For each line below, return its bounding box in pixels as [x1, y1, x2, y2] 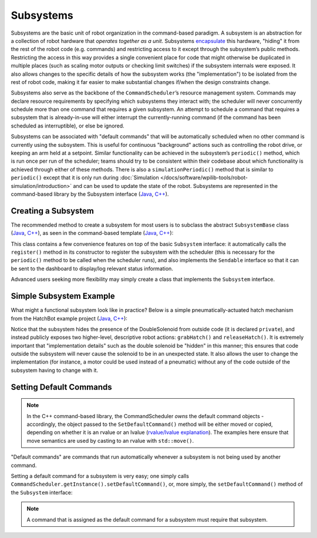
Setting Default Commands [11, 382, 112, 392]
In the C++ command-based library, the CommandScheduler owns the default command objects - [26, 412, 264, 419]
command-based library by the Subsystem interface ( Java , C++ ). [11, 190, 169, 197]
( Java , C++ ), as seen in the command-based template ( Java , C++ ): [11, 230, 174, 237]
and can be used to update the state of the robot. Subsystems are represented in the [73, 182, 278, 189]
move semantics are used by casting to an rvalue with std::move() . [26, 437, 194, 444]
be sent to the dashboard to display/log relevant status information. [11, 265, 173, 272]
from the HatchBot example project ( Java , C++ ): [11, 315, 127, 322]
